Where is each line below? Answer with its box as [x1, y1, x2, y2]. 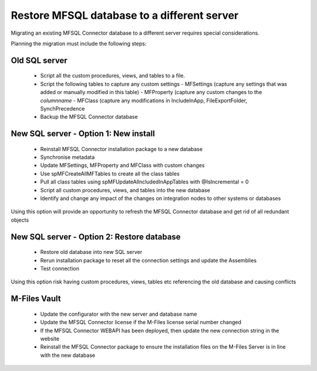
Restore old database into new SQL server [40, 249, 143, 256]
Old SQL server [11, 55, 68, 65]
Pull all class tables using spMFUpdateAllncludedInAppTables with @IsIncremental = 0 [40, 178, 249, 185]
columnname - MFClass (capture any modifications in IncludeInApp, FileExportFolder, [40, 97, 248, 104]
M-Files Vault [11, 294, 61, 304]
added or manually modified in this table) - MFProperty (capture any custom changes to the [40, 89, 262, 96]
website [40, 335, 60, 342]
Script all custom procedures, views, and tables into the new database [40, 186, 211, 193]
